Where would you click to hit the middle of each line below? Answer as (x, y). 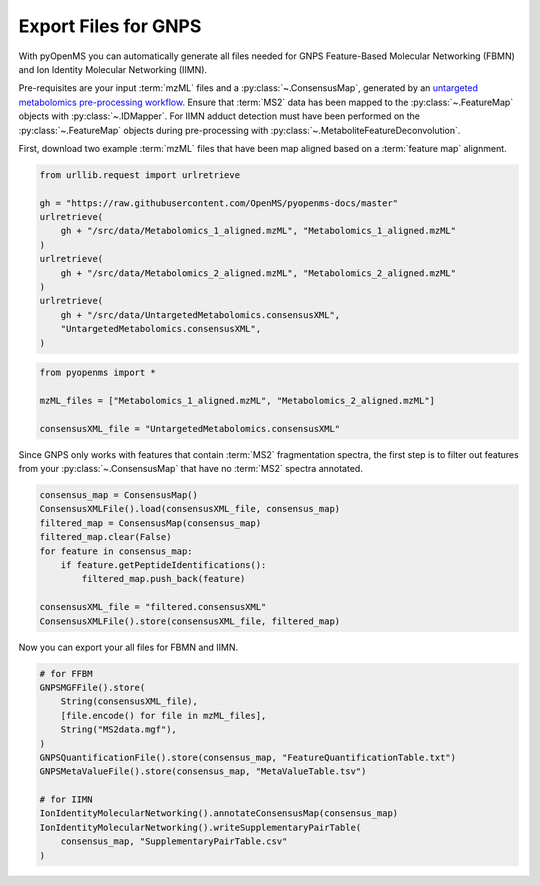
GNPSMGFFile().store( (92, 687)
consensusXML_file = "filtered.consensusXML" (153, 607)
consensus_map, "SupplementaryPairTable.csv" (174, 841)
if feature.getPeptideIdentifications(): (163, 565)
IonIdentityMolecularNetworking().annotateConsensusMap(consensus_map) (219, 813)
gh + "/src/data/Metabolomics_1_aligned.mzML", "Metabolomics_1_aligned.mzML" (258, 231)
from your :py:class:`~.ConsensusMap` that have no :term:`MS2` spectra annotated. (191, 469)
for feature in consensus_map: (116, 551)
